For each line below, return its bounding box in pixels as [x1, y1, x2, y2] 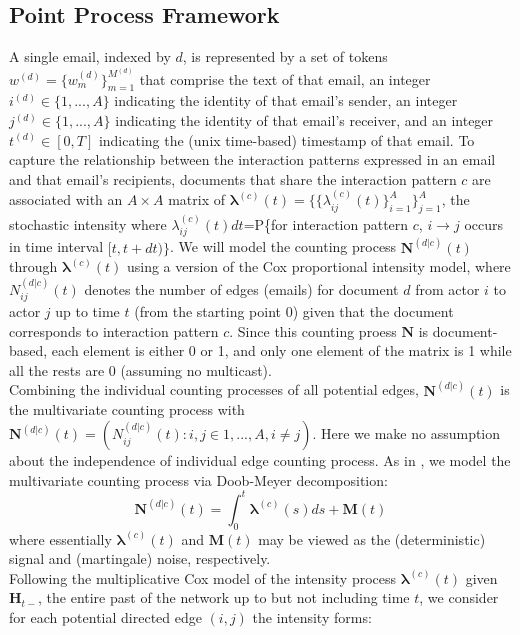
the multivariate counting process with [9, 399, 245, 420]
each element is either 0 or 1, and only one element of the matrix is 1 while [51, 340, 512, 361]
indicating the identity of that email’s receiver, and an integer [115, 110, 494, 130]
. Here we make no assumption [312, 423, 501, 444]
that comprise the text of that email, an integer [139, 68, 431, 89]
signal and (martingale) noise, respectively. [9, 548, 271, 569]
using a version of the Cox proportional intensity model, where [126, 256, 511, 277]
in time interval [9, 236, 104, 257]
